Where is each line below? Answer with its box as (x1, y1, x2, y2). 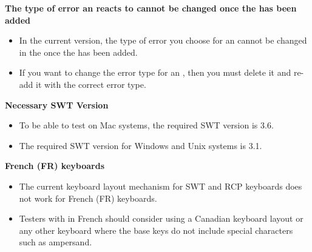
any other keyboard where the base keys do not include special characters (19, 224, 293, 236)
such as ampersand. (19, 236, 92, 248)
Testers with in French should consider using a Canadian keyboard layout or (19, 212, 304, 225)
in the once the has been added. (19, 45, 138, 58)
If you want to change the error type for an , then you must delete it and (19, 66, 291, 79)
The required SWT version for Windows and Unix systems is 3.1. (19, 139, 262, 151)
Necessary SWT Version (5, 98, 109, 111)
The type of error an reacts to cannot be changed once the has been (5, 2, 297, 14)
